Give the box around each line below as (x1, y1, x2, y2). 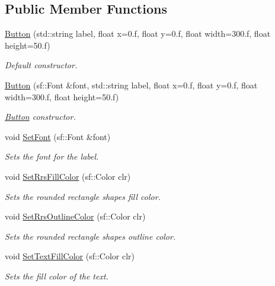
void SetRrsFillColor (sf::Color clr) (5, 170, 131, 182)
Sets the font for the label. (5, 150, 99, 163)
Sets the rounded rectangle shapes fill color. (5, 190, 161, 202)
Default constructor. (5, 59, 78, 71)
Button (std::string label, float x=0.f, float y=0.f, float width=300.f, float (5, 27, 271, 40)
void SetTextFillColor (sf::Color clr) (5, 250, 135, 262)
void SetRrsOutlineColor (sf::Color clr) (5, 210, 146, 223)
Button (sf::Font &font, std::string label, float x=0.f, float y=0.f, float (5, 78, 258, 91)
